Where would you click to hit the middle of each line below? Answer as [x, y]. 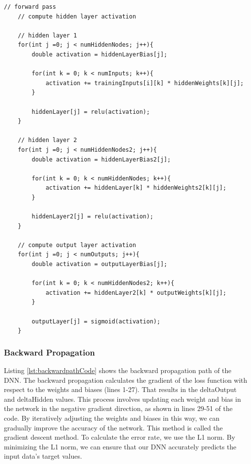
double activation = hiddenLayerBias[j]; [100, 54]
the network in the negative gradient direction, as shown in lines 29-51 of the [118, 408]
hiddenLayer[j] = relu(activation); [91, 112]
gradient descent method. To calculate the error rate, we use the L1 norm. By [120, 437]
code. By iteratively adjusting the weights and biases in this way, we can [112, 418]
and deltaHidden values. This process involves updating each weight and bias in [123, 399]
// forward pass [30, 7]
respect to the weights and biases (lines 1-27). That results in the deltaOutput [120, 389]
